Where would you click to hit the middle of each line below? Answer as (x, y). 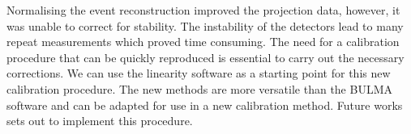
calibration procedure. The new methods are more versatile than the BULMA (199, 88)
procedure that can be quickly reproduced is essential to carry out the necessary (205, 57)
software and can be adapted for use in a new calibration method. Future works (205, 105)
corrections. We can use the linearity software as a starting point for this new (199, 73)
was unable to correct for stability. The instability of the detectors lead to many (205, 25)
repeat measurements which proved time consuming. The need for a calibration (203, 42)
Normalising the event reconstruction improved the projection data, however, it (203, 10)
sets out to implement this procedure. (100, 121)
